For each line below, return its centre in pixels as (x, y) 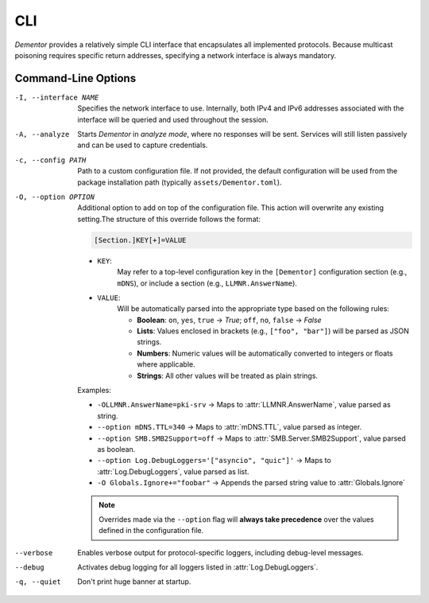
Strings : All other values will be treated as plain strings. (227, 375)
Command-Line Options (75, 78)
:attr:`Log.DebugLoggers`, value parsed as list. (173, 471)
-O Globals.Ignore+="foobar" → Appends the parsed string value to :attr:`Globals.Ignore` (251, 483)
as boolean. (116, 449)
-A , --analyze (42, 134)
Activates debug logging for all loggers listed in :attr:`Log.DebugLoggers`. (198, 567)
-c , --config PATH (50, 160)
